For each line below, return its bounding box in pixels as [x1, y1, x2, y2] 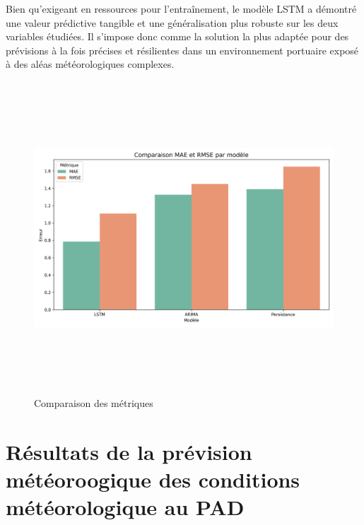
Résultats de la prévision [6, 437, 252, 466]
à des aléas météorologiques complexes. [6, 57, 175, 71]
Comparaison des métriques [34, 396, 153, 411]
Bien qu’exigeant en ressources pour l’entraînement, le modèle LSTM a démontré [6, 1, 357, 16]
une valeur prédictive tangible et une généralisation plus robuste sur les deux [6, 15, 339, 30]
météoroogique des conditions [6, 465, 300, 494]
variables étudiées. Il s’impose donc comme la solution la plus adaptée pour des [6, 29, 349, 44]
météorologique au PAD [6, 492, 245, 521]
